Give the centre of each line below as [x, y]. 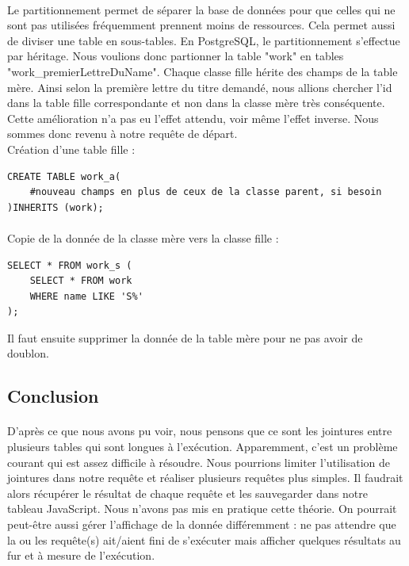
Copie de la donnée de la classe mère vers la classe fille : [143, 237]
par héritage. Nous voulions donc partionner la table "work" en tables [176, 56]
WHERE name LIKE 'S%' [86, 296]
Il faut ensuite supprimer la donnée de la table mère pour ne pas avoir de [185, 337]
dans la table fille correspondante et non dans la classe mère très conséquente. [196, 103]
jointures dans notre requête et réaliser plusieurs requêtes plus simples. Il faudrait [205, 478]
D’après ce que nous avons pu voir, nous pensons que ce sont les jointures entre [200, 431]
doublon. [28, 353]
